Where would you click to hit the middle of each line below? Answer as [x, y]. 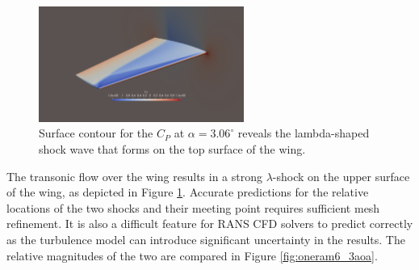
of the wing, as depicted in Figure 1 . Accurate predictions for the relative [188, 192]
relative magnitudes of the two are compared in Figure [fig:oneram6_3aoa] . [192, 255]
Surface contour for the [96, 133]
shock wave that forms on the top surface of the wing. [172, 149]
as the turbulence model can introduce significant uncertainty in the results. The [206, 239]
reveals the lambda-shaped [304, 133]
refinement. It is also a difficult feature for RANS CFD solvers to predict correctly [210, 224]
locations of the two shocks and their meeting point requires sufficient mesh [193, 207]
